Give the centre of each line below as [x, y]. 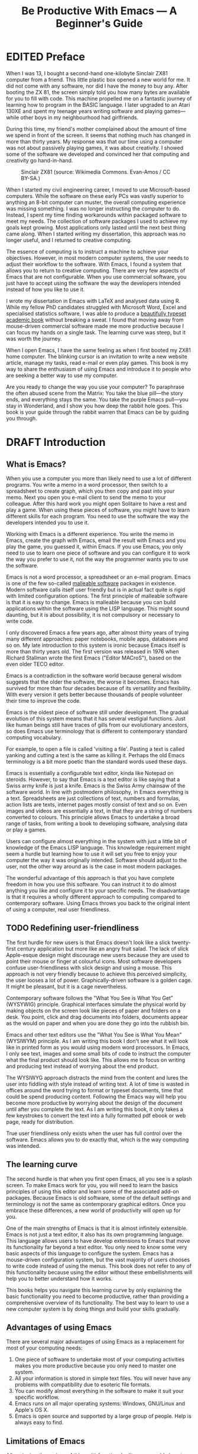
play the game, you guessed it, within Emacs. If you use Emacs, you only [95, 546]
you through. [22, 418]
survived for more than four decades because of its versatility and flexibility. [99, 688]
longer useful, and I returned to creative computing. [69, 240]
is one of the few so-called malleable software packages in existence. [91, 583]
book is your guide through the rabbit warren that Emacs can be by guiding [98, 412]
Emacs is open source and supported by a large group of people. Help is [103, 1416]
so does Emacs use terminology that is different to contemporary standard [97, 731]
